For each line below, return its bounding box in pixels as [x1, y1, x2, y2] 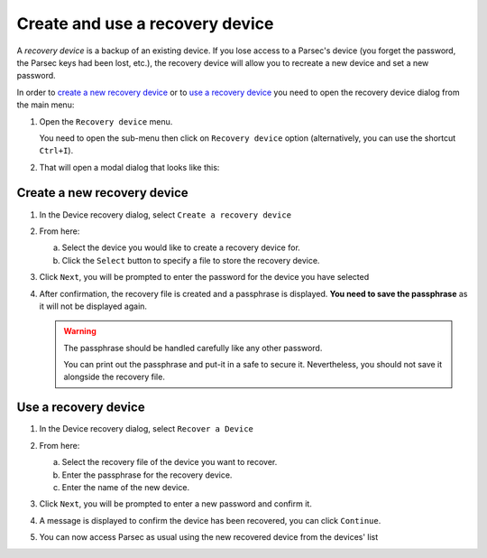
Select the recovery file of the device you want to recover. [61, 457, 278, 468]
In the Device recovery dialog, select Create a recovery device [39, 209, 292, 220]
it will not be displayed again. [39, 301, 148, 312]
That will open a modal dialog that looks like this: [39, 162, 220, 172]
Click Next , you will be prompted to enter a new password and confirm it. [39, 498, 313, 509]
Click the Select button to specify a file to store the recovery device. [61, 255, 320, 265]
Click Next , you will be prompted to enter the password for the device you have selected [39, 272, 370, 283]
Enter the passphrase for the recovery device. [61, 470, 233, 480]
